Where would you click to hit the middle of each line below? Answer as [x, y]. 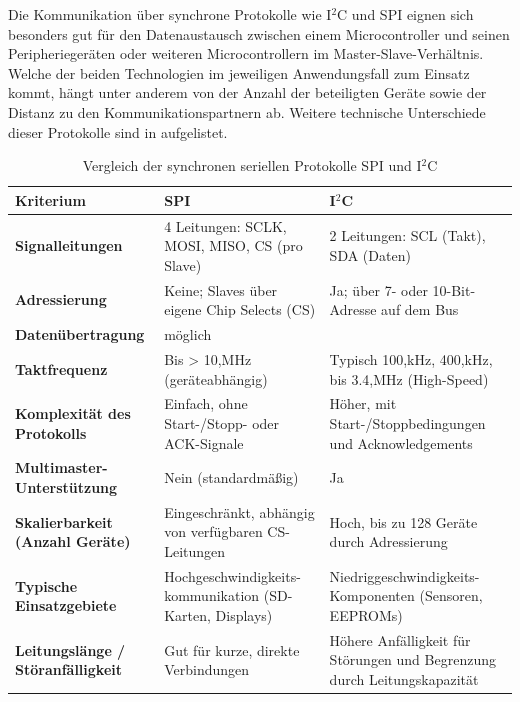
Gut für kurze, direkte [232, 649]
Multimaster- [61, 467]
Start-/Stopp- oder [222, 422]
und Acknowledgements [401, 442]
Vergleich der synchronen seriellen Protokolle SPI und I [252, 165]
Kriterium [50, 199]
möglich [188, 334]
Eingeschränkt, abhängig [239, 511]
